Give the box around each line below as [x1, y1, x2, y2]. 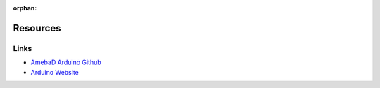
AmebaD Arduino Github [30, 58, 101, 66]
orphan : [13, 4, 37, 12]
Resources [13, 22, 61, 34]
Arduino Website [30, 68, 79, 76]
